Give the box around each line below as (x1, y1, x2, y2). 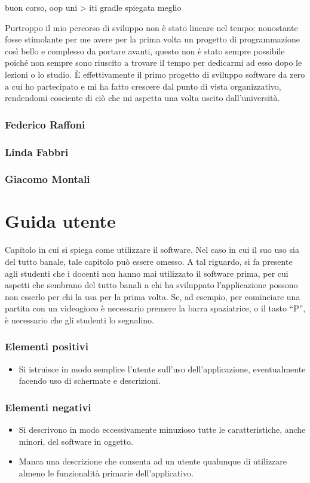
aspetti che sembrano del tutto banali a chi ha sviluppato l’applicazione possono (5, 279, 298, 291)
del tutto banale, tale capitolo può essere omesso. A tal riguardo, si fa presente (5, 255, 293, 267)
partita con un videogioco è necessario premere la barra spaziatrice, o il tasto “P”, (5, 302, 306, 314)
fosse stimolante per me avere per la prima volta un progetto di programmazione (5, 33, 300, 45)
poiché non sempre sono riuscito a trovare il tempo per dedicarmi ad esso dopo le (5, 56, 302, 69)
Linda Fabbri (5, 144, 69, 159)
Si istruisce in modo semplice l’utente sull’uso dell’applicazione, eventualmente (19, 362, 306, 375)
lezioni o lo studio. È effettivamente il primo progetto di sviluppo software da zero (5, 68, 305, 80)
